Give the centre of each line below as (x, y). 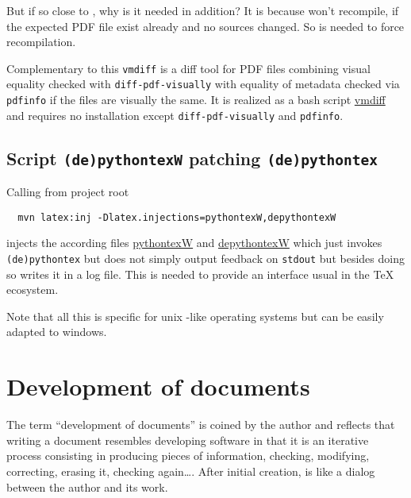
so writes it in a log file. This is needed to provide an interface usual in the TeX (200, 274)
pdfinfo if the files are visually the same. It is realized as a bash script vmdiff (196, 100)
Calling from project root (68, 192)
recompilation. (41, 42)
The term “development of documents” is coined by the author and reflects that (201, 425)
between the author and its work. (87, 486)
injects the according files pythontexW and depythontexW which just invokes (194, 243)
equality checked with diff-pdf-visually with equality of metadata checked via (203, 84)
